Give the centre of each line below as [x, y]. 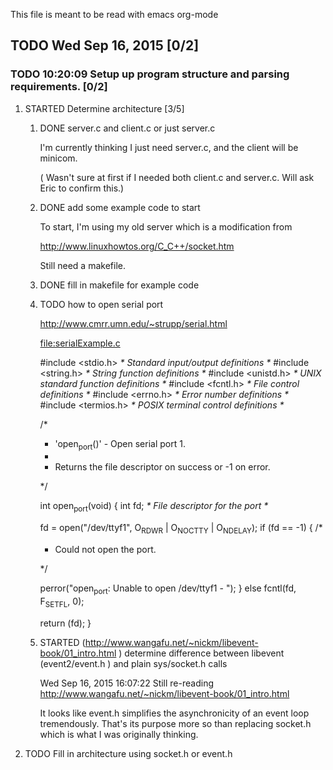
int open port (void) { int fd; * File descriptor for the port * [154, 507]
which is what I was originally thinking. [119, 734]
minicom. [58, 158]
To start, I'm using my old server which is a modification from [166, 226]
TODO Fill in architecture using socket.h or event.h [128, 753]
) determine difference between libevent [201, 653]
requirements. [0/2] [59, 87]
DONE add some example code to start [120, 207]
